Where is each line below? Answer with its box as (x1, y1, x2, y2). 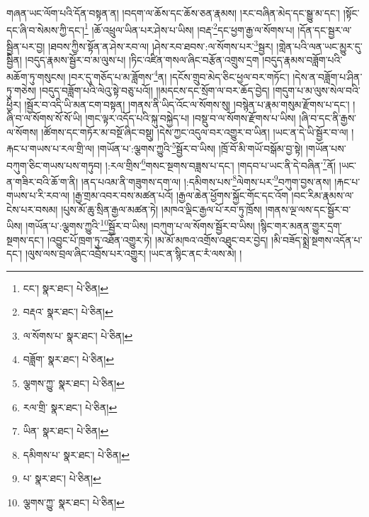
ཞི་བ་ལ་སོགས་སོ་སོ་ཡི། (6, 111, 82, 126)
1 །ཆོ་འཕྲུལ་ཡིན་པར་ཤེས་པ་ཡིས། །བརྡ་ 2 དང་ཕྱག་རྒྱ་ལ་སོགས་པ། (84, 20, 295, 37)
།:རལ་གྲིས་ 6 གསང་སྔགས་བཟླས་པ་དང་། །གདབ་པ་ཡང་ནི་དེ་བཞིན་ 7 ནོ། (105, 155, 336, 172)
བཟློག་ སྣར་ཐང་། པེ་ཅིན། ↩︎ (23, 352, 114, 367)
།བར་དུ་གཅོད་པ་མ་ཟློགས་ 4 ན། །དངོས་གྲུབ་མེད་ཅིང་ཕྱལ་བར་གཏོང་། (69, 67, 290, 84)
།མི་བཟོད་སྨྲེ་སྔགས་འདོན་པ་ (271, 232, 363, 247)
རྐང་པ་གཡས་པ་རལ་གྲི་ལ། (6, 140, 95, 155)
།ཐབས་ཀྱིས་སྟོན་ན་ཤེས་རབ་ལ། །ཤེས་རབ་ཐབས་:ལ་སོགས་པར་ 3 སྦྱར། (48, 36, 273, 53)
